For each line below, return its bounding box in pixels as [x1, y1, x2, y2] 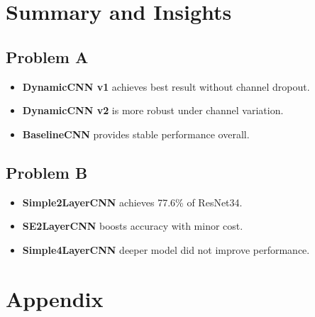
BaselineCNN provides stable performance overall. [22, 126, 250, 141]
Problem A [6, 45, 89, 67]
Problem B [6, 161, 88, 183]
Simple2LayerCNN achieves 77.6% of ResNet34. [22, 194, 243, 209]
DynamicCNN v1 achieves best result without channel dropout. [22, 79, 310, 94]
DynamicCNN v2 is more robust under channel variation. [22, 103, 284, 118]
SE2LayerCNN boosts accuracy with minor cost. [22, 218, 243, 233]
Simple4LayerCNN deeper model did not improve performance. [22, 242, 310, 257]
